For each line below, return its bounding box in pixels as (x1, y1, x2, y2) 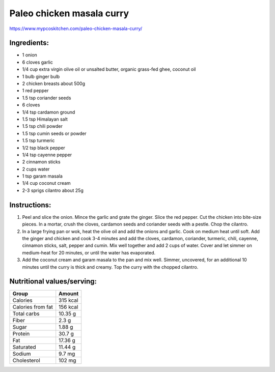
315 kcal (59, 297, 78, 304)
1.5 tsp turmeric (22, 137, 55, 144)
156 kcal (59, 303, 78, 310)
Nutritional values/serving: (9, 277, 97, 286)
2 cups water (22, 166, 50, 172)
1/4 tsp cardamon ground (22, 109, 75, 115)
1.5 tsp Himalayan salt (22, 116, 68, 122)
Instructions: (9, 201, 51, 209)
